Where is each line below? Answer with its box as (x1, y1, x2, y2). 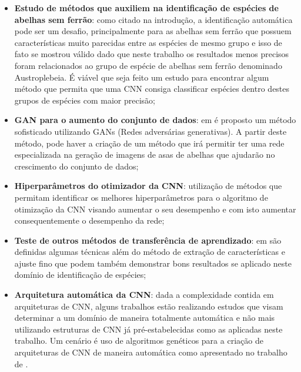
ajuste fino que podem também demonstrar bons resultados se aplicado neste (14, 257, 292, 269)
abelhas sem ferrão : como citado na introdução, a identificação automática (14, 13, 293, 25)
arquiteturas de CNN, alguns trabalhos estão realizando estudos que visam (14, 300, 283, 312)
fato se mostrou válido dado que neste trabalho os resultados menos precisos (14, 48, 289, 60)
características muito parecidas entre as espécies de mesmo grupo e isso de (14, 36, 282, 48)
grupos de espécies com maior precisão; (14, 94, 155, 106)
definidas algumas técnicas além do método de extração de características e (14, 245, 285, 258)
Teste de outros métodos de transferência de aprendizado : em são (14, 234, 282, 246)
